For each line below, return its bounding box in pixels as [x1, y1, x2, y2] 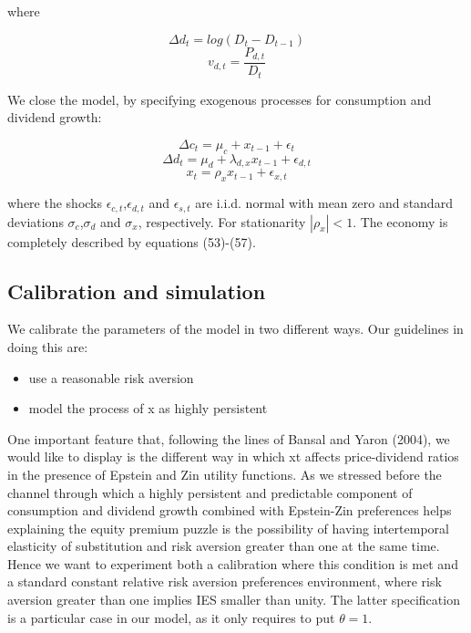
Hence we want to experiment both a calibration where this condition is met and [7, 554, 458, 573]
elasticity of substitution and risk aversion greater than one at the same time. [7, 536, 440, 555]
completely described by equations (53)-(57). [7, 232, 256, 251]
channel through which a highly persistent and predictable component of [7, 483, 413, 502]
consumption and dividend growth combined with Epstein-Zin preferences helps [7, 501, 452, 520]
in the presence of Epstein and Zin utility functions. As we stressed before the [7, 464, 442, 483]
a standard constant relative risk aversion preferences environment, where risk [7, 572, 442, 591]
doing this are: [7, 337, 88, 356]
